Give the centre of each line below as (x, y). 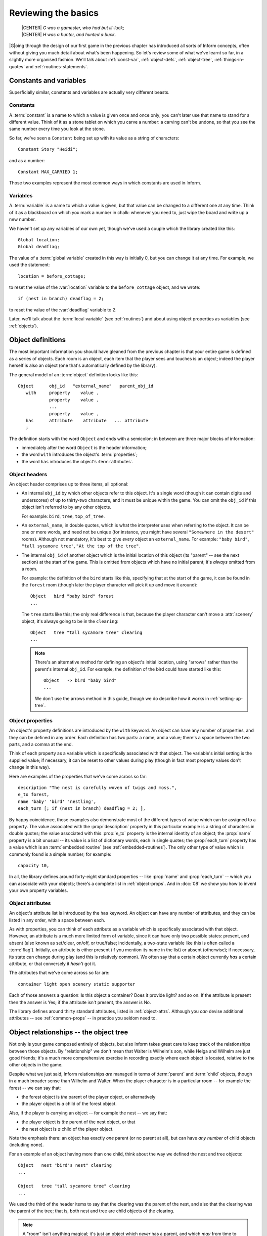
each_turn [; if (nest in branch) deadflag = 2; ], (82, 809)
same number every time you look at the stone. (57, 129)
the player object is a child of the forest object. (69, 1104)
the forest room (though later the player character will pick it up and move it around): (110, 585)
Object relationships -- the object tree (68, 1033)
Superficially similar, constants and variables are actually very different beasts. (89, 92)
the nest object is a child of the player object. (67, 1129)
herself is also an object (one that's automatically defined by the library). (83, 365)
